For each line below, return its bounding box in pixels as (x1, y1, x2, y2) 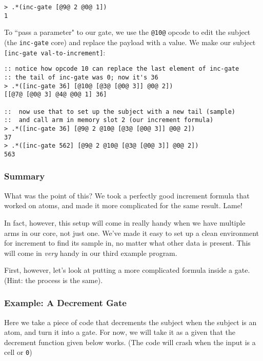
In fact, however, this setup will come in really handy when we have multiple (4, 217, 246, 228)
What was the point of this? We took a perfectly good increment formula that (4, 190, 250, 200)
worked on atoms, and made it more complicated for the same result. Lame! (4, 200, 242, 211)
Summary (4, 170, 45, 183)
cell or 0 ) (4, 347, 32, 357)
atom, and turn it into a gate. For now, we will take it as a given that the (4, 327, 236, 337)
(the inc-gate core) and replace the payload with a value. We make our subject (4, 36, 256, 47)
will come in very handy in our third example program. (4, 247, 177, 258)
